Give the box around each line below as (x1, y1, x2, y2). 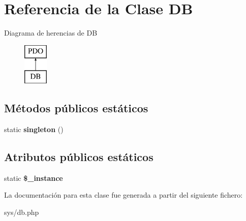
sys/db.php (4, 207, 39, 217)
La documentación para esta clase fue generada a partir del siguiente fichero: (4, 190, 243, 200)
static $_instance (4, 172, 63, 183)
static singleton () (4, 124, 64, 135)
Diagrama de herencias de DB (4, 27, 98, 38)
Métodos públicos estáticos (4, 100, 148, 116)
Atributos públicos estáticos (4, 149, 153, 165)
